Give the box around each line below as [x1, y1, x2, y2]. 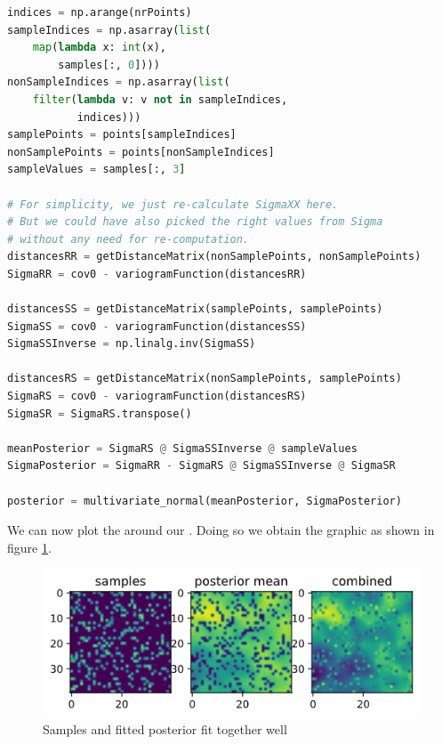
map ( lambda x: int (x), [32, 41, 167, 54]
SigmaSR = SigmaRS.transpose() [7, 407, 192, 420]
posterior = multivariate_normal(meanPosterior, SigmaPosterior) [7, 494, 402, 507]
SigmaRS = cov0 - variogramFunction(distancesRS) [7, 390, 307, 403]
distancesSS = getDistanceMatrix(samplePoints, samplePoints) [7, 303, 383, 316]
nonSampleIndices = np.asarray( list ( [7, 76, 230, 89]
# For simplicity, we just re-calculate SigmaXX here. [7, 198, 339, 211]
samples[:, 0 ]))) [58, 58, 160, 71]
